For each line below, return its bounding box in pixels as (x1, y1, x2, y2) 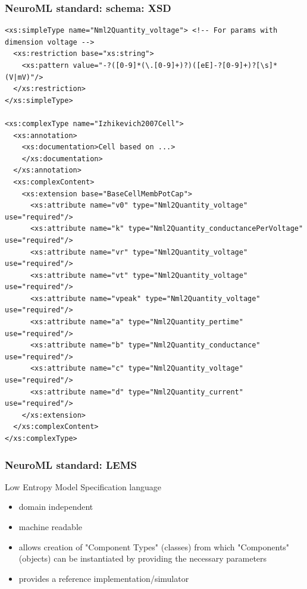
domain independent (18, 500, 93, 513)
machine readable (18, 521, 83, 532)
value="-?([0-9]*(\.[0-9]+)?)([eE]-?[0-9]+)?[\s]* (73, 61, 278, 70)
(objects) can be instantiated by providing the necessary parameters (18, 552, 267, 565)
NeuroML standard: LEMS (5, 457, 137, 472)
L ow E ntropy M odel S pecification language (5, 480, 162, 493)
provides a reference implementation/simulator (18, 572, 189, 584)
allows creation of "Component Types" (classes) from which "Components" (18, 540, 290, 553)
